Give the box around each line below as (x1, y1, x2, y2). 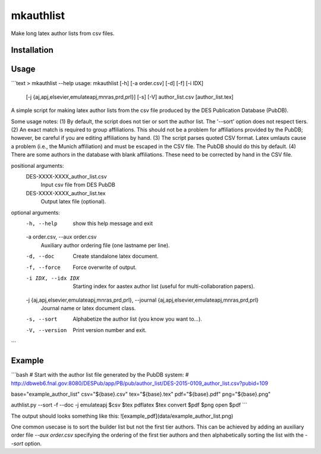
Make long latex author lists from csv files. (11, 30, 115, 37)
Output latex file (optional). (40, 198, 106, 205)
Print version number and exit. (73, 326, 147, 333)
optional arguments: (11, 209, 61, 216)
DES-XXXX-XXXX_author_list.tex (26, 189, 106, 196)
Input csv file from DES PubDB (40, 181, 115, 189)
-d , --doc (26, 253, 55, 260)
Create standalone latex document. (73, 253, 159, 260)
